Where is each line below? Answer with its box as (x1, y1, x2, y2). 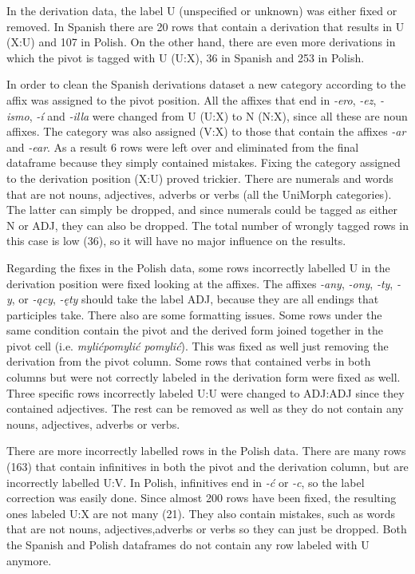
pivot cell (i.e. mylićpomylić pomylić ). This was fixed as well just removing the (6, 337, 389, 354)
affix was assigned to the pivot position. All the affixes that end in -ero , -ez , (6, 91, 377, 108)
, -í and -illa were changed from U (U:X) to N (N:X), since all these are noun (29, 107, 408, 124)
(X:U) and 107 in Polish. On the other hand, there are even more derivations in (6, 34, 396, 50)
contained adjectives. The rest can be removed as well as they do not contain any (6, 400, 404, 417)
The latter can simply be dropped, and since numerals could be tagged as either (6, 201, 398, 218)
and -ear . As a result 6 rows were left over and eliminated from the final (6, 138, 359, 155)
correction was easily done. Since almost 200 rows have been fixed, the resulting (6, 489, 397, 506)
